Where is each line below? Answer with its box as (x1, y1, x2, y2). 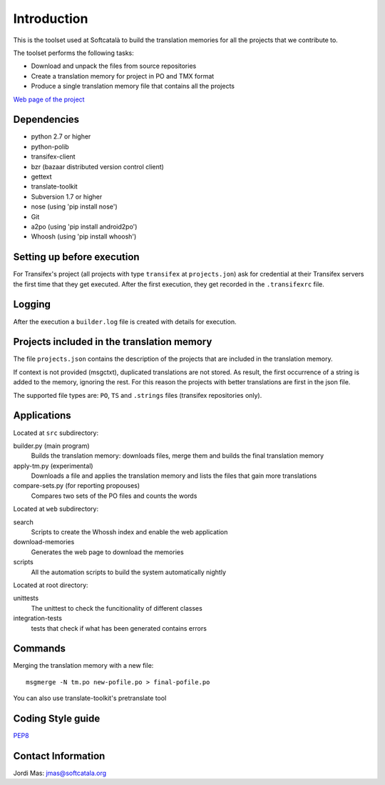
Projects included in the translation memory (13, 336, 212, 348)
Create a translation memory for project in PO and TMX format (31, 71, 215, 80)
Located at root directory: (13, 581, 88, 589)
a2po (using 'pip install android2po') (31, 222, 138, 231)
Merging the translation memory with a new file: (13, 661, 154, 670)
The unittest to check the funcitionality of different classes (31, 604, 202, 612)
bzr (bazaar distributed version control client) (31, 162, 164, 171)
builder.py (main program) (13, 441, 90, 450)
